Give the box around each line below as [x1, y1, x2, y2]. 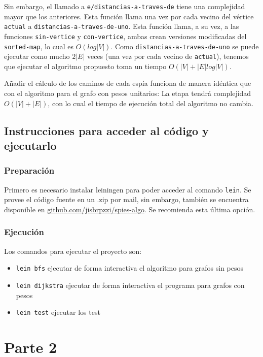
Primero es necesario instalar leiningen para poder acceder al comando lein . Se [4, 184, 251, 194]
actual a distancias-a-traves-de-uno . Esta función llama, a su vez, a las [4, 21, 239, 31]
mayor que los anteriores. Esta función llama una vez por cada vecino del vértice [4, 11, 254, 21]
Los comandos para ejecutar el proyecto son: [4, 245, 142, 256]
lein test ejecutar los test [16, 307, 100, 317]
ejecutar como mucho [4, 51, 70, 61]
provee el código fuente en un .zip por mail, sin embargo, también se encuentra [4, 194, 249, 205]
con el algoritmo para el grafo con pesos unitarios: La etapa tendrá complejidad [4, 88, 251, 99]
